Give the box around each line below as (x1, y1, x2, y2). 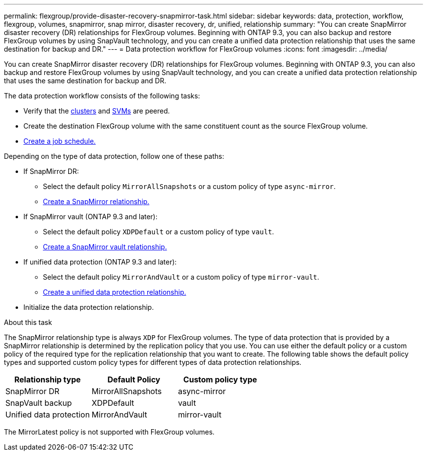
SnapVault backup (5, 398, 72, 408)
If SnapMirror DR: (23, 167, 79, 175)
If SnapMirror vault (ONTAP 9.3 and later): (23, 212, 158, 221)
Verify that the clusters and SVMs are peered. (23, 107, 170, 115)
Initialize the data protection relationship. (23, 303, 154, 311)
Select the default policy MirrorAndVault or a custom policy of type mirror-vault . (43, 273, 319, 281)
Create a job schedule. (23, 137, 96, 145)
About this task (4, 318, 52, 326)
